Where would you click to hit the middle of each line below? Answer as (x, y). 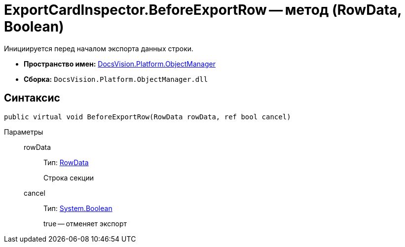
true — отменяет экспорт (85, 223)
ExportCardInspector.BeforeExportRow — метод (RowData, (203, 10)
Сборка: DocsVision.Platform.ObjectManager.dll (116, 79)
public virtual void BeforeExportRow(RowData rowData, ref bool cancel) (147, 117)
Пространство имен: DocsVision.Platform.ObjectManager (120, 64)
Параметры (24, 132)
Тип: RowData (66, 162)
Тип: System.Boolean (78, 208)
